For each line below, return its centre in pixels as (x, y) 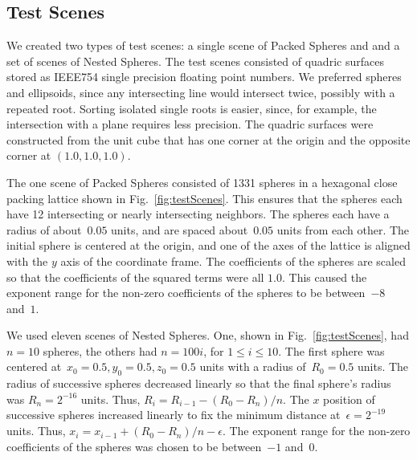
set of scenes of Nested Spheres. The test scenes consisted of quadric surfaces (195, 61)
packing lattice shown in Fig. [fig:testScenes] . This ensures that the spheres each (204, 198)
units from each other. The (343, 229)
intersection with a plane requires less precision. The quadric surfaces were (190, 124)
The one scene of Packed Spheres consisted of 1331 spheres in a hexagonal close (202, 182)
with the (27, 261)
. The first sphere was (331, 350)
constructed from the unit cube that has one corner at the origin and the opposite (208, 139)
